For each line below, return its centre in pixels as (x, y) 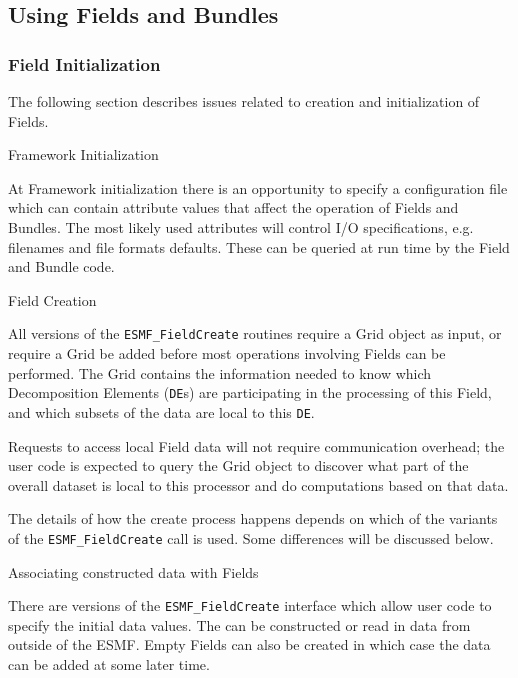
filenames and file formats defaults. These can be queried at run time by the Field (259, 246)
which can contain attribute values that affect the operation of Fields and (233, 207)
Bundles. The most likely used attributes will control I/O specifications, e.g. (241, 226)
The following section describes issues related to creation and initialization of (244, 101)
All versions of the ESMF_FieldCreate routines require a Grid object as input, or (255, 333)
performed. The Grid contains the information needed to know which (220, 372)
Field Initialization (84, 63)
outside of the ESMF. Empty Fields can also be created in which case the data (249, 644)
